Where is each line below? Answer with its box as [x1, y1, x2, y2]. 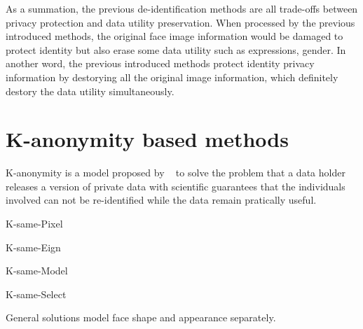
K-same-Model [6, 263, 68, 278]
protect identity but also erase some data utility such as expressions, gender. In [6, 42, 346, 57]
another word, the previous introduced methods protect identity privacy [6, 56, 315, 71]
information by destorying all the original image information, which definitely [6, 69, 338, 84]
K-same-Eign [6, 239, 61, 254]
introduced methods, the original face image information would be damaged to [6, 29, 343, 43]
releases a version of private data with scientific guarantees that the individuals [6, 178, 345, 193]
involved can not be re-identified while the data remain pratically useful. [6, 192, 317, 207]
